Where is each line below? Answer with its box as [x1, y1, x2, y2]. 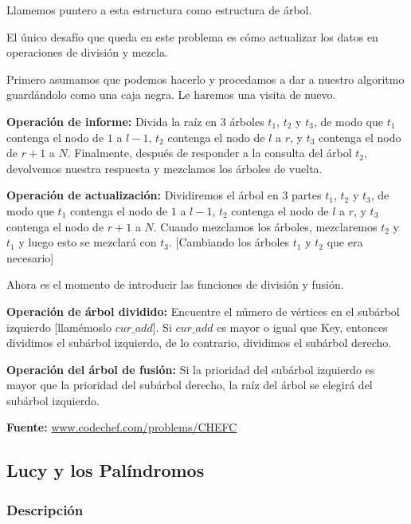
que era [327, 234, 363, 250]
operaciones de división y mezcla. [6, 44, 168, 61]
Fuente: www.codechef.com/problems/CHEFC [6, 419, 237, 435]
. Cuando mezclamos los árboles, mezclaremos [153, 218, 378, 234]
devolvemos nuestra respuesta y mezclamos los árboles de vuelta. [6, 160, 323, 176]
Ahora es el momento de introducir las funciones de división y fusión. [6, 276, 344, 293]
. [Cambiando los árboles [169, 234, 290, 250]
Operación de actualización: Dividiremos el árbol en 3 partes [6, 187, 322, 203]
